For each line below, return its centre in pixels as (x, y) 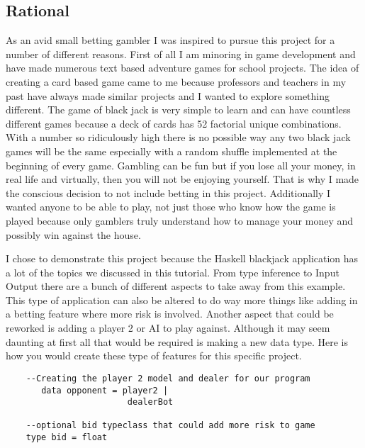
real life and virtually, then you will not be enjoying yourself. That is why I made (182, 179)
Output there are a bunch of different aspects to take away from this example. (176, 286)
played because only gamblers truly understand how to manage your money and (180, 220)
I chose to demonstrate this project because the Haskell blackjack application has (182, 258)
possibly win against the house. (73, 234)
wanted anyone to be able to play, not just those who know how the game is (171, 207)
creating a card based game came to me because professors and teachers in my (176, 81)
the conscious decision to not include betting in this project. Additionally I (168, 192)
